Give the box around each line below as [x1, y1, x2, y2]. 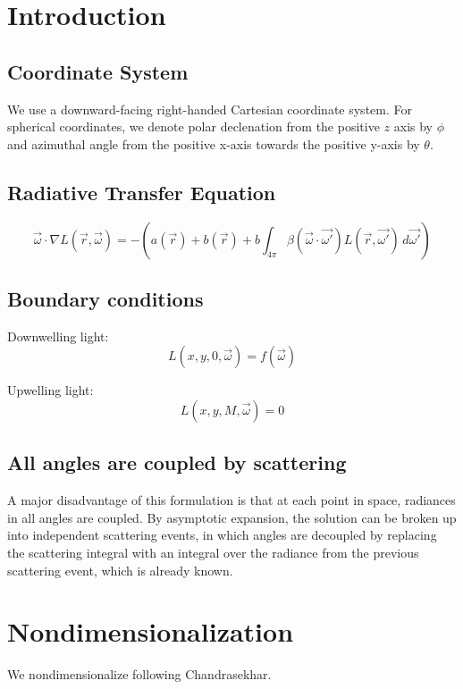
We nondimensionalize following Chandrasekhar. [7, 665, 272, 684]
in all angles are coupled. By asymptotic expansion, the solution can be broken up [7, 508, 457, 526]
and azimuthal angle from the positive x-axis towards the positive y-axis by [7, 134, 420, 153]
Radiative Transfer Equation [7, 178, 276, 206]
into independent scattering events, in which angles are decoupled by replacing [7, 525, 437, 544]
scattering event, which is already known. [7, 560, 233, 579]
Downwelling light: [7, 326, 109, 345]
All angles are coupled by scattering [7, 449, 347, 476]
